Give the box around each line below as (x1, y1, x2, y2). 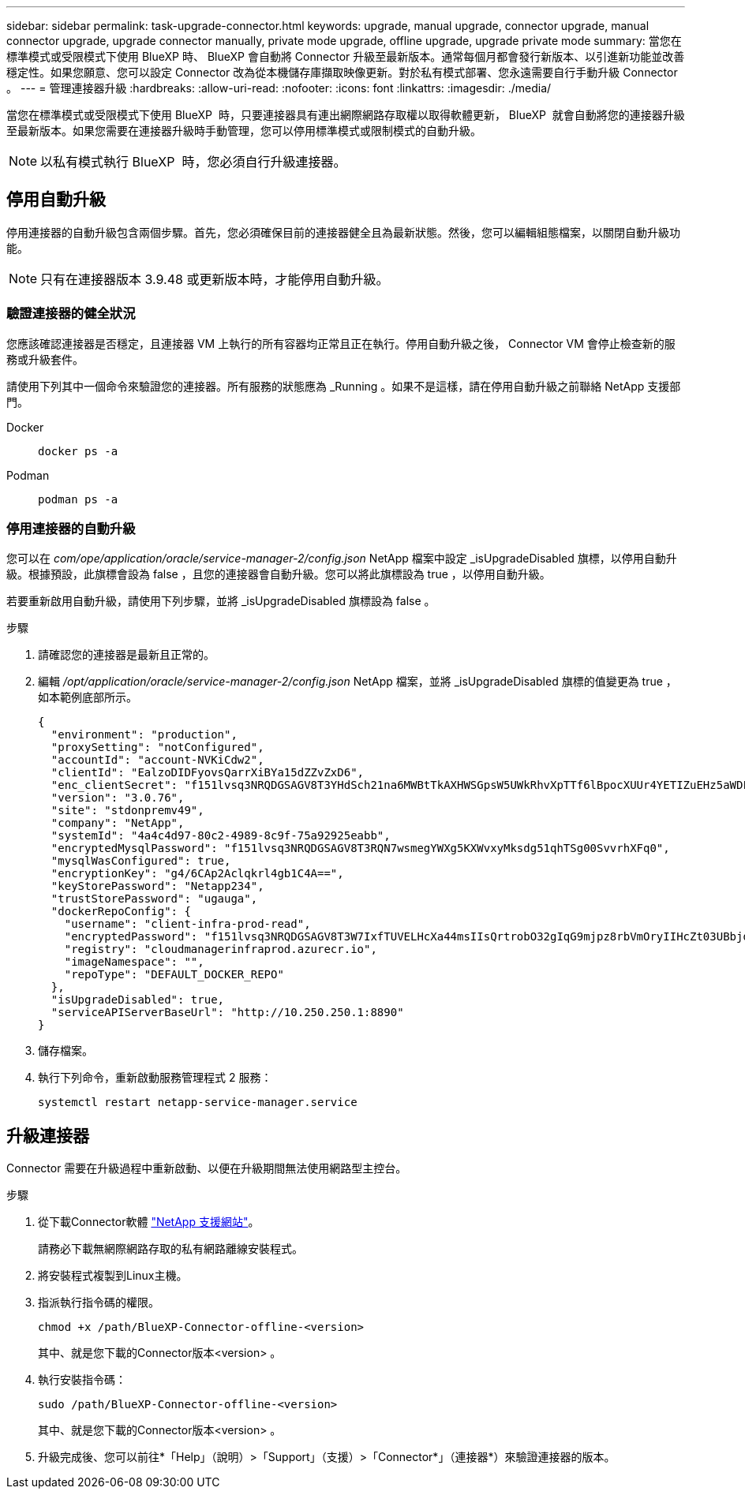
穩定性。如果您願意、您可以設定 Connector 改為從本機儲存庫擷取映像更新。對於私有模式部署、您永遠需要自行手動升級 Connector (6, 65, 678, 79)
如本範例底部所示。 (38, 690, 137, 705)
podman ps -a (38, 492, 118, 506)
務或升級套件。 (6, 352, 84, 366)
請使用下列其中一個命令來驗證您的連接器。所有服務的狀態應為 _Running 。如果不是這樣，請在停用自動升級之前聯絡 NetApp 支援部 (6, 379, 681, 393)
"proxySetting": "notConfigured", (51, 741, 264, 754)
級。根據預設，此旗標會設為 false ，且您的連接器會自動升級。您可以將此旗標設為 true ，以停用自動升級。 (6, 567, 551, 581)
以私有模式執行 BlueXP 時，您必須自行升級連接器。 (40, 154, 346, 170)
